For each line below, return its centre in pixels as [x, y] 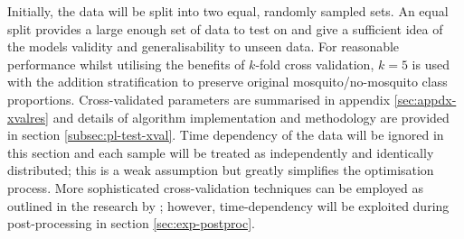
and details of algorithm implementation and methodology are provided [251, 117]
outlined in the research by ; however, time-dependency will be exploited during [228, 205]
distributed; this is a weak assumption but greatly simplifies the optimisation [221, 170]
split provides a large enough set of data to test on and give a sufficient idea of [225, 28]
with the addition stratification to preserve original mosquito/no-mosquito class [227, 82]
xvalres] [28, 117]
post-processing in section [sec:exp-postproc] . [131, 223]
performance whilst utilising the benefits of [126, 64]
